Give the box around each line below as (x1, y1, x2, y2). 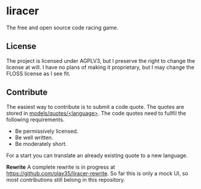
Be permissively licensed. (14, 127, 79, 135)
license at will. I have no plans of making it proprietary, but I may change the (6, 63, 195, 71)
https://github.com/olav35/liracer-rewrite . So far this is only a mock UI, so (6, 169, 188, 177)
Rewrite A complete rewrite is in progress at (6, 163, 115, 170)
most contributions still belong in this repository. (6, 176, 125, 183)
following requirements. (6, 115, 65, 123)
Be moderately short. (14, 140, 67, 147)
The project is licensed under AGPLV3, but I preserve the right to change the (6, 57, 196, 64)
